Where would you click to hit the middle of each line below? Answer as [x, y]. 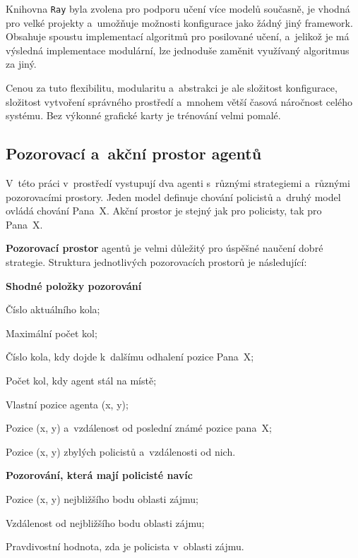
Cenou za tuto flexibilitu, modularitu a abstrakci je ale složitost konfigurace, [172, 88]
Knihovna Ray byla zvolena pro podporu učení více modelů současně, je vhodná [178, 8]
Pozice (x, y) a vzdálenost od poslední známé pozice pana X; [139, 428]
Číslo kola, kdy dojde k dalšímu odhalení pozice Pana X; [130, 357]
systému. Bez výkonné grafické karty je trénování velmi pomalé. [143, 115]
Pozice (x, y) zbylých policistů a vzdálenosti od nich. [121, 451]
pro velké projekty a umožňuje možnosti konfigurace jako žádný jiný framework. [179, 22]
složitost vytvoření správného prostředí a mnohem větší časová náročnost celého [179, 101]
